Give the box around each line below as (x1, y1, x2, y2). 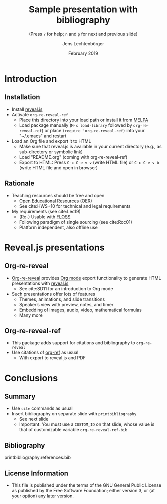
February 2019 (68, 50, 98, 56)
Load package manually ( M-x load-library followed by (19, 122, 133, 128)
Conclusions (4, 372, 58, 384)
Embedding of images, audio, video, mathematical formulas (19, 307, 142, 313)
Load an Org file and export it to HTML (11, 138, 91, 144)
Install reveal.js (11, 106, 43, 112)
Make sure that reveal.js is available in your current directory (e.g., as (19, 143, 162, 149)
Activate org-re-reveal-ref (11, 111, 68, 117)
